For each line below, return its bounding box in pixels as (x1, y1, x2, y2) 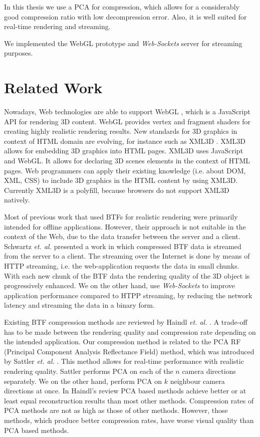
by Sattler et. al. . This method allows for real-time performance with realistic (4, 356, 244, 366)
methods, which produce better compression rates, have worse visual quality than (4, 414, 254, 425)
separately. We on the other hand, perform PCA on (4, 375, 162, 386)
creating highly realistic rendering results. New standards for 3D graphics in (4, 126, 237, 136)
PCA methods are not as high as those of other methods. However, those (4, 405, 228, 415)
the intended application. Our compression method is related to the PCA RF (4, 336, 241, 347)
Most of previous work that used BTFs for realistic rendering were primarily (4, 211, 238, 222)
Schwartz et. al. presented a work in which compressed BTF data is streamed (4, 241, 241, 251)
